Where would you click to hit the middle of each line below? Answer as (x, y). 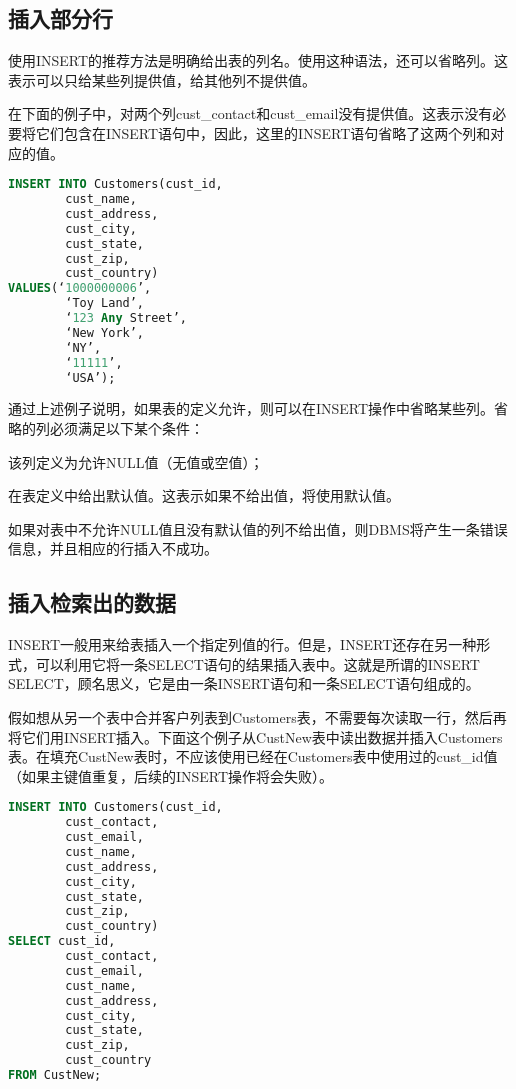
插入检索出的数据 (92, 602)
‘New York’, (105, 332)
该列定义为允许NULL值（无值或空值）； (136, 461)
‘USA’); (90, 377)
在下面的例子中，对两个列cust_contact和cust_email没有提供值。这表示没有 (250, 113)
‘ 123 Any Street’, (126, 318)
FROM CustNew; (55, 1075)
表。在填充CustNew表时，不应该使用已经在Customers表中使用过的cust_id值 (253, 756)
